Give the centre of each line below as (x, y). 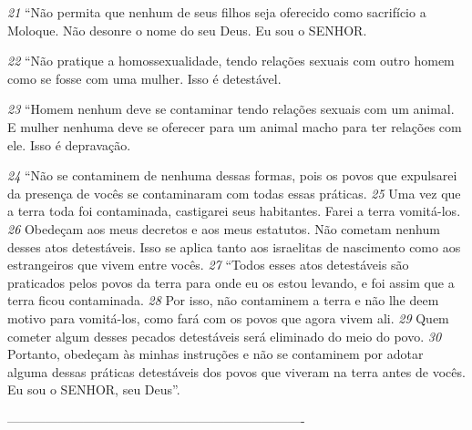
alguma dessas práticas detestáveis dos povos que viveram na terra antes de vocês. (236, 371)
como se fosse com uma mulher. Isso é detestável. (144, 78)
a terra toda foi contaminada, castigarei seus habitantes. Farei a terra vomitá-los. (234, 211)
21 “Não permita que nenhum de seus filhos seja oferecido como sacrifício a (217, 12)
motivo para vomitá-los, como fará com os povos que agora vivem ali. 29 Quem (228, 317)
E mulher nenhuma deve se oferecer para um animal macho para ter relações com (235, 126)
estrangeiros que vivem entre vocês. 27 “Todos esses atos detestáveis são (208, 265)
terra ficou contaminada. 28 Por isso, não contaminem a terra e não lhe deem (223, 300)
